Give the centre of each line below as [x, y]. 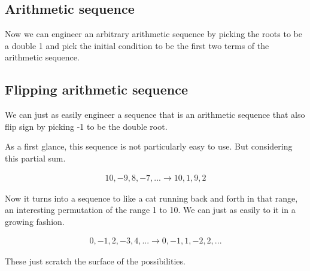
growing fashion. [35, 221]
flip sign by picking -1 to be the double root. [86, 126]
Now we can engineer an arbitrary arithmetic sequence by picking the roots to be [154, 34]
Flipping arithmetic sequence [96, 89]
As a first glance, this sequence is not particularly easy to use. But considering [149, 146]
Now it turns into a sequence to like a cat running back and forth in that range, [151, 198]
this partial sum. [35, 158]
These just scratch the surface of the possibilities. [95, 261]
